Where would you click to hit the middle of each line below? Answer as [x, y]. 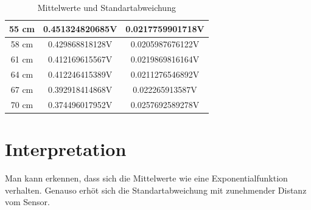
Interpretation [66, 149]
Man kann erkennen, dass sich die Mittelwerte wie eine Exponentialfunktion [146, 178]
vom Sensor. [28, 202]
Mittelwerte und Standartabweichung [107, 7]
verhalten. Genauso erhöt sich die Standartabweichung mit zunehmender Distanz [156, 190]
